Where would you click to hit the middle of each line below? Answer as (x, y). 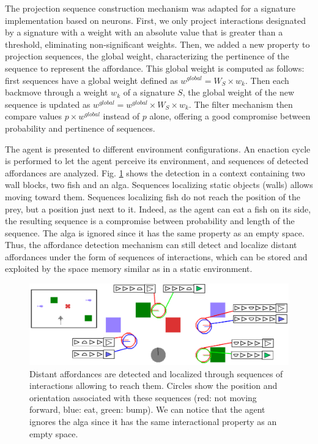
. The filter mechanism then (241, 104)
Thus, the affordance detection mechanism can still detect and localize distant (151, 245)
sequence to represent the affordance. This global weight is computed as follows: (155, 68)
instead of (121, 116)
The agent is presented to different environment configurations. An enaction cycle (158, 149)
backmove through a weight (57, 92)
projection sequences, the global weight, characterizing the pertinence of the (147, 56)
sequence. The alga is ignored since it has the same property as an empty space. (155, 232)
